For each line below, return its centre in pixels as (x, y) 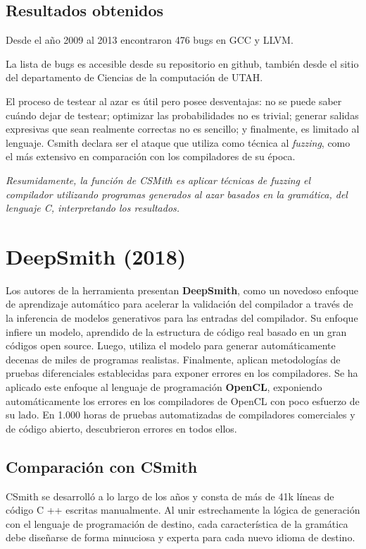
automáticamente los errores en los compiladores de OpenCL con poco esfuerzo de (183, 400)
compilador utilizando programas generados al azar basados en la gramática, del (177, 194)
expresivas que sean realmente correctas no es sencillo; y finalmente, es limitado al (183, 129)
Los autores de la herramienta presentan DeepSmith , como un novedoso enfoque (182, 290)
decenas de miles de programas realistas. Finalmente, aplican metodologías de (173, 359)
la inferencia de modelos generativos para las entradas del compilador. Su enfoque (182, 318)
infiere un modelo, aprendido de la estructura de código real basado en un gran (176, 331)
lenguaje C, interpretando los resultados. (93, 208)
